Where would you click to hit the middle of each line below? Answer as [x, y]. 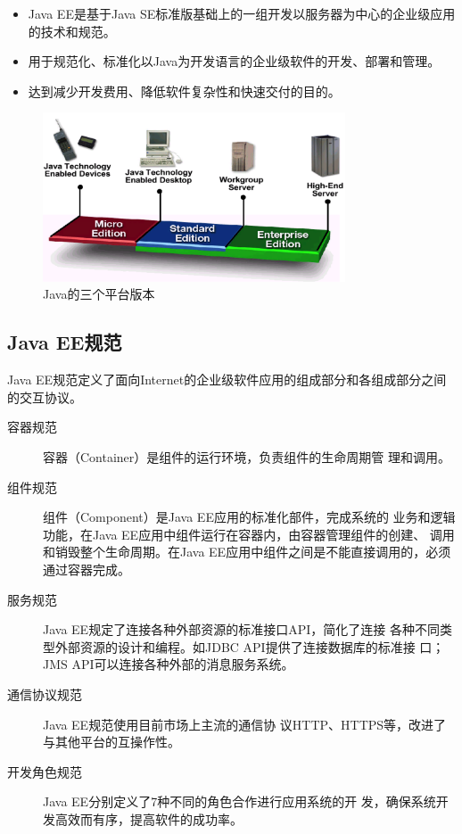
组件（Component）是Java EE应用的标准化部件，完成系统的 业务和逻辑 [249, 517]
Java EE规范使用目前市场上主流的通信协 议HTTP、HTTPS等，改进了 [245, 724]
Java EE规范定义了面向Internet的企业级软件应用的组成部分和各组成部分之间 [227, 380]
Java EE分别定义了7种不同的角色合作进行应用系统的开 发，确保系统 [239, 801]
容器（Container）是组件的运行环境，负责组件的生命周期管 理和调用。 [247, 457]
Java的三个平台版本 [99, 294]
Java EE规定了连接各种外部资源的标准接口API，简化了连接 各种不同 [241, 629]
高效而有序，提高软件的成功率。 [148, 818]
